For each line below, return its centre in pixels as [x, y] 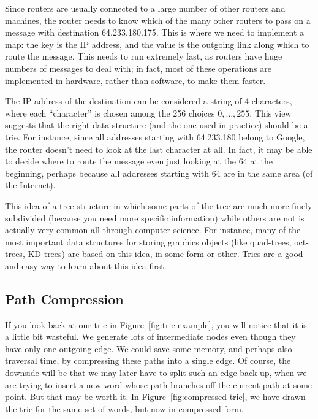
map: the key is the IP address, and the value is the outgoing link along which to [157, 44]
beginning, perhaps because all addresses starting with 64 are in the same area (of [159, 173]
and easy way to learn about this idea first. [86, 265]
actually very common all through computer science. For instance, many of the [153, 230]
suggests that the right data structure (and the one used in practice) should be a [157, 125]
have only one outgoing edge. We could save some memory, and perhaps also [149, 348]
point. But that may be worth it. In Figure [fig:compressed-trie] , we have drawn [155, 397]
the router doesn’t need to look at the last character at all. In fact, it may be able [159, 149]
